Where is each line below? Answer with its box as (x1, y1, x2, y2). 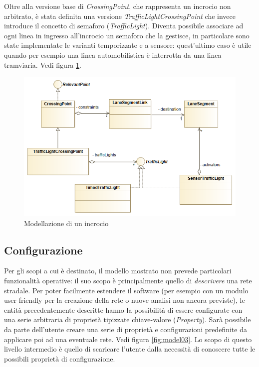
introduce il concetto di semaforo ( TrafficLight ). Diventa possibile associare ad (4, 20, 244, 31)
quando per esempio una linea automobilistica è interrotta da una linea (4, 49, 222, 60)
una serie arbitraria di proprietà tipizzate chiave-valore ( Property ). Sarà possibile (4, 314, 251, 325)
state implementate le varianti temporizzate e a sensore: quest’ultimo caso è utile (4, 40, 252, 50)
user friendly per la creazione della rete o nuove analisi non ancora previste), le (4, 295, 245, 305)
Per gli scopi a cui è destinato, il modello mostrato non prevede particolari (4, 265, 232, 276)
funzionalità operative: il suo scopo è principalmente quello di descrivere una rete (4, 275, 252, 286)
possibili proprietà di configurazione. (4, 353, 115, 364)
